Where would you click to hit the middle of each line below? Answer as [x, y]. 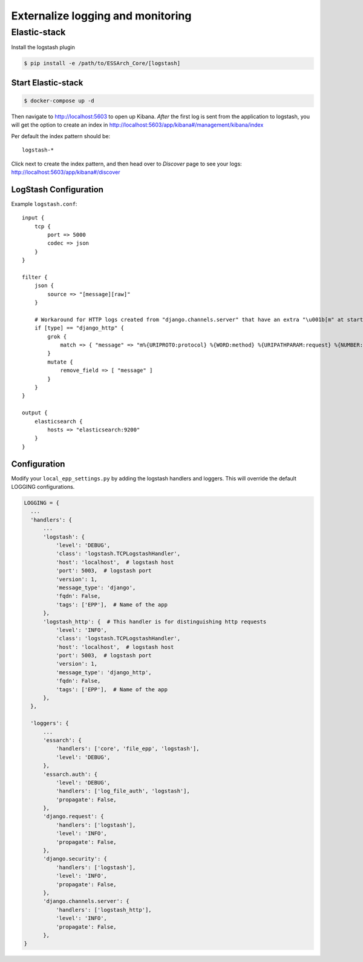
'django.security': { [75, 859]
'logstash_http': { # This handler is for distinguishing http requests [155, 622]
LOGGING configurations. [43, 487]
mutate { [60, 362]
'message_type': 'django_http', [103, 672]
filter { [35, 277]
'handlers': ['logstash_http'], [103, 910]
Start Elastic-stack [47, 83]
